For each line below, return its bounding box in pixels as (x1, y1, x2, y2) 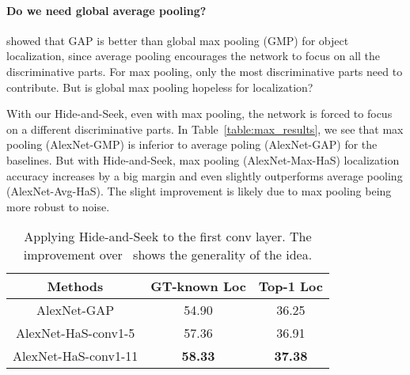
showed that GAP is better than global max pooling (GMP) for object (6, 32, 349, 48)
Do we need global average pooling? (6, 2, 207, 18)
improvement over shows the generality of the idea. (23, 245, 313, 264)
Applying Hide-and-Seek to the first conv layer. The (24, 227, 312, 246)
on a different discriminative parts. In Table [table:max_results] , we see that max (6, 120, 404, 137)
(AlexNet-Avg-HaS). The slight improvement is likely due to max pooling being (6, 183, 392, 199)
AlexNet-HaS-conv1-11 (13, 347, 139, 366)
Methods (47, 277, 104, 296)
